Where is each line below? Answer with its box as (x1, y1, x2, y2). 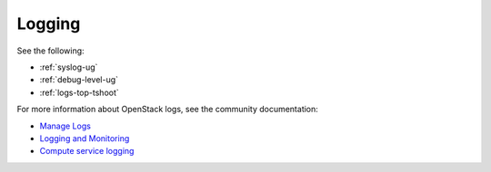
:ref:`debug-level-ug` (39, 74, 118, 85)
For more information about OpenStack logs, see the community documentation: (16, 104, 318, 115)
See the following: (16, 45, 85, 56)
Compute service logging (39, 146, 135, 157)
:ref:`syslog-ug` (39, 62, 98, 72)
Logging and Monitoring (39, 132, 130, 144)
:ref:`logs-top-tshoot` (39, 87, 120, 98)
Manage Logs (39, 120, 91, 131)
